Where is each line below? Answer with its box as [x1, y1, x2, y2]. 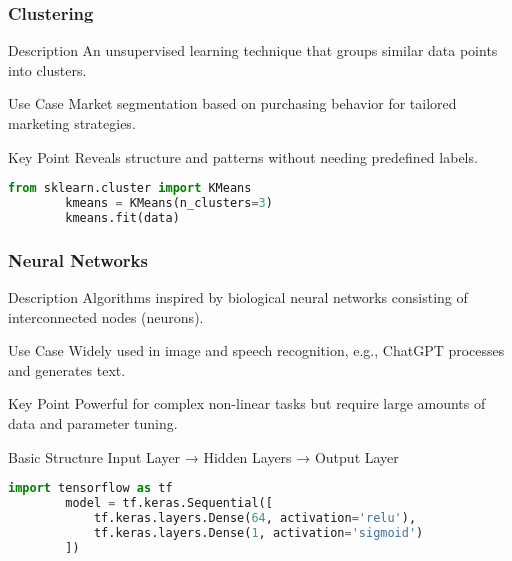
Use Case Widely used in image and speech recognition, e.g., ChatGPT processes [8, 340, 505, 361]
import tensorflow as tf [8, 481, 173, 496]
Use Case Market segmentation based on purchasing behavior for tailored [8, 93, 457, 114]
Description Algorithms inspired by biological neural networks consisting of [8, 287, 468, 308]
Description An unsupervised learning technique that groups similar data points [8, 40, 498, 61]
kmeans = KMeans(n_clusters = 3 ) [65, 196, 273, 211]
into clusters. [8, 59, 87, 80]
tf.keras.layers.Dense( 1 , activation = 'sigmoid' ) [93, 525, 424, 540]
